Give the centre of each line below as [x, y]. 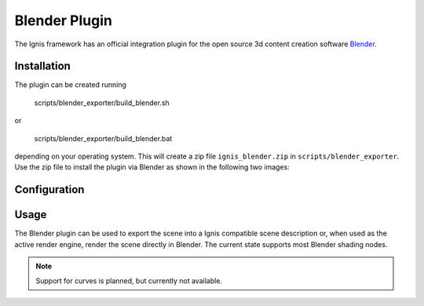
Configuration [49, 189]
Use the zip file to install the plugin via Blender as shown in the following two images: [152, 167]
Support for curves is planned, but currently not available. [129, 280]
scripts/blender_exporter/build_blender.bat [103, 138]
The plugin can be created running [71, 85]
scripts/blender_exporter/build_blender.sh [102, 103]
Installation [42, 66]
